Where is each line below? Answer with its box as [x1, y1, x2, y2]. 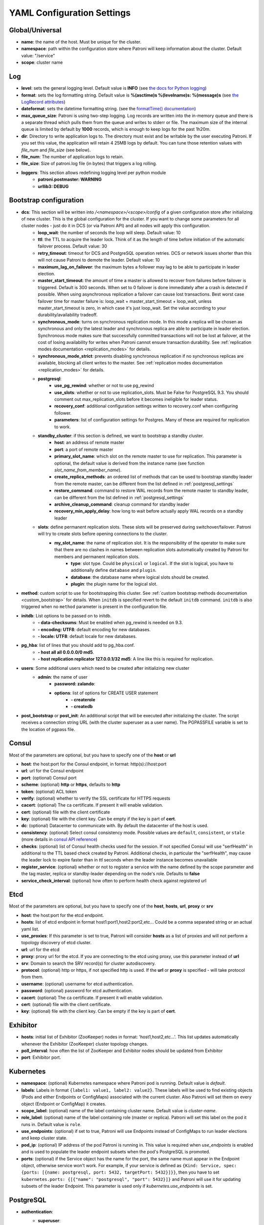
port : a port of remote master [54, 446, 113, 452]
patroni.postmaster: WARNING [38, 176, 102, 182]
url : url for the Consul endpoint [21, 768, 84, 774]
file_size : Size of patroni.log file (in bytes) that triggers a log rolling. [21, 161, 157, 167]
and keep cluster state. [21, 1135, 68, 1141]
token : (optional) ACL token [21, 788, 77, 794]
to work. [54, 424, 71, 430]
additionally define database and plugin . [71, 567, 156, 573]
